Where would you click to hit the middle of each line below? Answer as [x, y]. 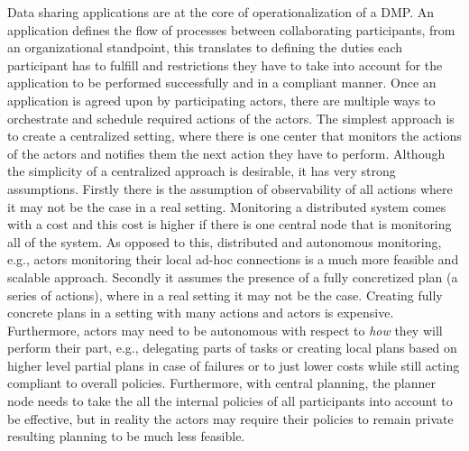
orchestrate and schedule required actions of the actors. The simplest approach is [231, 118]
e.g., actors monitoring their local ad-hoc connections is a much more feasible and [233, 259]
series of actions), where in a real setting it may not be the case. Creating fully [225, 295]
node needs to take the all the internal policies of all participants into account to [230, 401]
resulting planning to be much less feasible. [126, 436]
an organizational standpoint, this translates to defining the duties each [205, 47]
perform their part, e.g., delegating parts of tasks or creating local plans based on [232, 348]
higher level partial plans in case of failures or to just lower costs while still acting [234, 365]
